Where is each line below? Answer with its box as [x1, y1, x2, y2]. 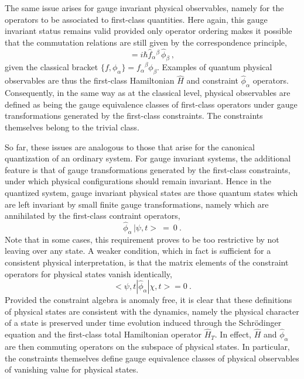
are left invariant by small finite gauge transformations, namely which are [5, 198, 269, 210]
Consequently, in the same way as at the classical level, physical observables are [5, 87, 291, 99]
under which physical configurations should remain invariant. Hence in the [5, 175, 272, 187]
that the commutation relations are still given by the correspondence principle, [5, 36, 287, 48]
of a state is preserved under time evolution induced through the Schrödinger [5, 316, 282, 329]
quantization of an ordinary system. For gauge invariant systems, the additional [5, 152, 291, 164]
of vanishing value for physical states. [5, 363, 139, 375]
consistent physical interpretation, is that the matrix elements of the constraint [5, 256, 289, 268]
